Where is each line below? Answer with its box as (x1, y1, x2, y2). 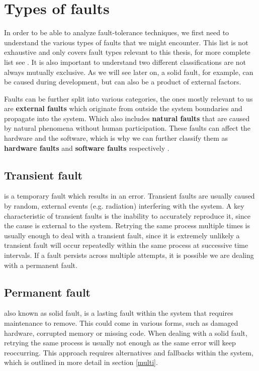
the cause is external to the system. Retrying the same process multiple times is (4, 220, 250, 231)
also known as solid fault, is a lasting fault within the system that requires (4, 308, 233, 318)
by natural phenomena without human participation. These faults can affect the (4, 123, 250, 133)
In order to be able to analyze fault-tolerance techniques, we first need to (4, 27, 229, 38)
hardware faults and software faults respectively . (4, 142, 169, 153)
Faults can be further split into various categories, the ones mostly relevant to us (4, 93, 253, 104)
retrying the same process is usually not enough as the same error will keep (4, 337, 236, 348)
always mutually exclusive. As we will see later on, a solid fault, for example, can (4, 66, 253, 77)
